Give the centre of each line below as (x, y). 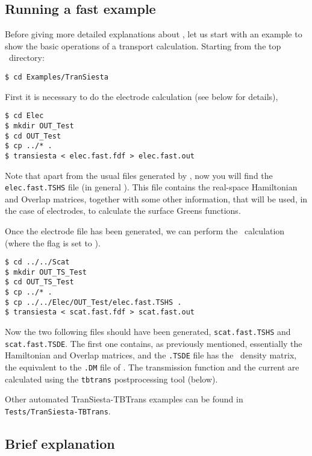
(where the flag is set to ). (53, 242)
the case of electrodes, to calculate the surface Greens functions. (123, 211)
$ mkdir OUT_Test (39, 126)
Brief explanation (60, 443)
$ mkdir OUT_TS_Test (46, 272)
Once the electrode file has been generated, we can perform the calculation (145, 230)
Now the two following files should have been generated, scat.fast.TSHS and (148, 332)
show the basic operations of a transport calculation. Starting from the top (143, 45)
